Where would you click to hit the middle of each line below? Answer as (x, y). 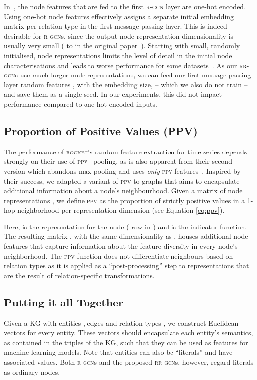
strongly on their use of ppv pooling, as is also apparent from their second (118, 161)
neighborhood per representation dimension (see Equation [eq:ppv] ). (121, 210)
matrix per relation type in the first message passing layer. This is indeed (116, 26)
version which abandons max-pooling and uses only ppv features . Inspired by (122, 171)
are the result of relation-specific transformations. (79, 275)
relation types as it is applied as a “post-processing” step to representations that (127, 266)
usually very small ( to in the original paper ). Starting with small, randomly (122, 45)
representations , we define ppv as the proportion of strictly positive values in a (125, 200)
